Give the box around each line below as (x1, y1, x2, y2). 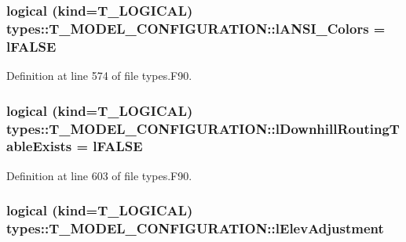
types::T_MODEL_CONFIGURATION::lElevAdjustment (6, 219, 384, 238)
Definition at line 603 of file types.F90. (6, 167, 192, 183)
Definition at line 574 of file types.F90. (6, 67, 192, 84)
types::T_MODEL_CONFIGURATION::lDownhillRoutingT (6, 118, 400, 138)
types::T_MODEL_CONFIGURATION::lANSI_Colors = (6, 18, 386, 38)
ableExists (6, 136, 72, 156)
